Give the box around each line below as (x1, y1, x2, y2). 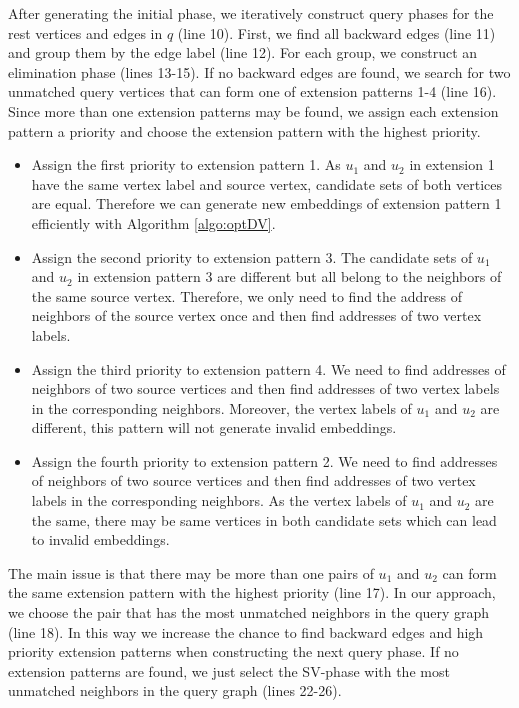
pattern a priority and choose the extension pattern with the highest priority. (8, 120, 481, 141)
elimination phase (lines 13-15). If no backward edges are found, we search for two (8, 61, 511, 82)
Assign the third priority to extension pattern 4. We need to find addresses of (31, 358, 506, 379)
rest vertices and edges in (8, 22, 163, 43)
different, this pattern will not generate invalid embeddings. (31, 417, 397, 438)
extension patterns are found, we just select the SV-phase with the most (8, 660, 450, 681)
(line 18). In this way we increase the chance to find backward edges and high (8, 621, 484, 642)
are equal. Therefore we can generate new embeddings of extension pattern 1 (31, 193, 502, 214)
